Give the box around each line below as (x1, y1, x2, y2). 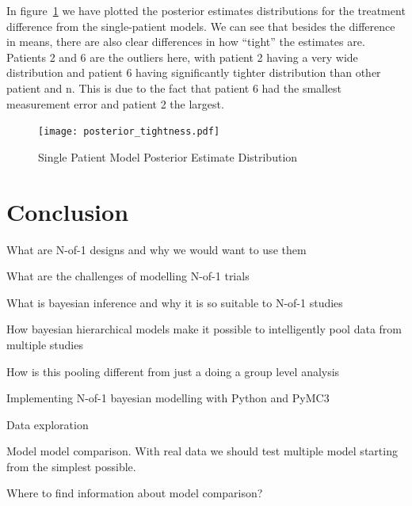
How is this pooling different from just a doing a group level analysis (6, 363, 340, 379)
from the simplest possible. (6, 458, 136, 474)
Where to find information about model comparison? (6, 485, 263, 501)
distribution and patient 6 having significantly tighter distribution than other (6, 64, 381, 81)
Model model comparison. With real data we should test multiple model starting (6, 443, 398, 459)
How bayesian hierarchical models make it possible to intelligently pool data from (6, 321, 402, 337)
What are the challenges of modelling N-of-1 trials (6, 268, 250, 284)
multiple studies (6, 336, 83, 352)
